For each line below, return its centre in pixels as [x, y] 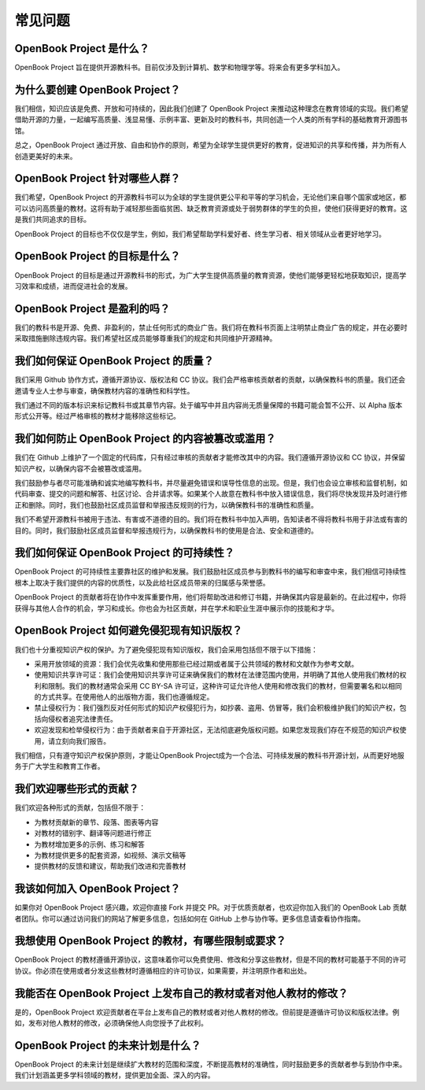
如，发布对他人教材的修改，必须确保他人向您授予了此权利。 [111, 1023]
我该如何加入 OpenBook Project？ [98, 889]
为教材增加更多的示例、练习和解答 [89, 844]
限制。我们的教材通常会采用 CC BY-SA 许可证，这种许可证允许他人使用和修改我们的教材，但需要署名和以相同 [225, 685]
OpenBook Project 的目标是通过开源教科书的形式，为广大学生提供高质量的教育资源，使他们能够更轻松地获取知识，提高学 [211, 275]
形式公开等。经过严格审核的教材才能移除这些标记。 [97, 416]
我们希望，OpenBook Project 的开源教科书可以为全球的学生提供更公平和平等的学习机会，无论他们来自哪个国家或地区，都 [211, 198]
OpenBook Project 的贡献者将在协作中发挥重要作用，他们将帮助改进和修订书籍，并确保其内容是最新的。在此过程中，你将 [211, 597]
